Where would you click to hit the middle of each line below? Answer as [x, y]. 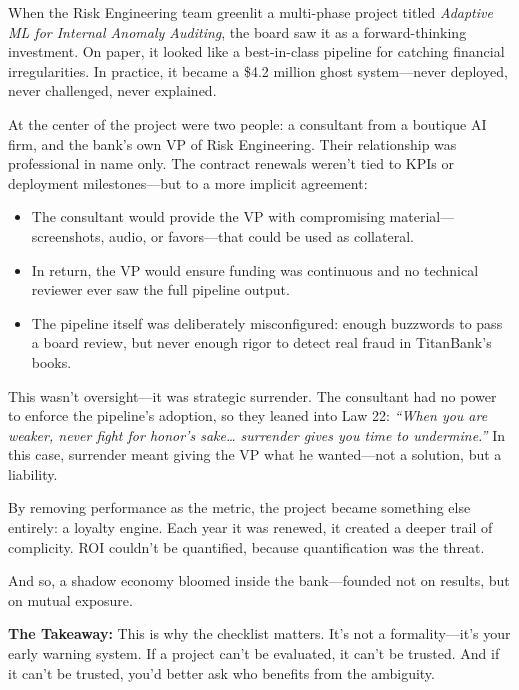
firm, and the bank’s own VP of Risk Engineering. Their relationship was [232, 143]
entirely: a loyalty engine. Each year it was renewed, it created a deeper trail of [250, 527]
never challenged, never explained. [112, 90]
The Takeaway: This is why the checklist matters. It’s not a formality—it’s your [259, 633]
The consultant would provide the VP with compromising [208, 216]
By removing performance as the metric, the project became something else [239, 507]
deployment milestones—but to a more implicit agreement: [188, 182]
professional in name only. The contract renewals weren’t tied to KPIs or [231, 163]
